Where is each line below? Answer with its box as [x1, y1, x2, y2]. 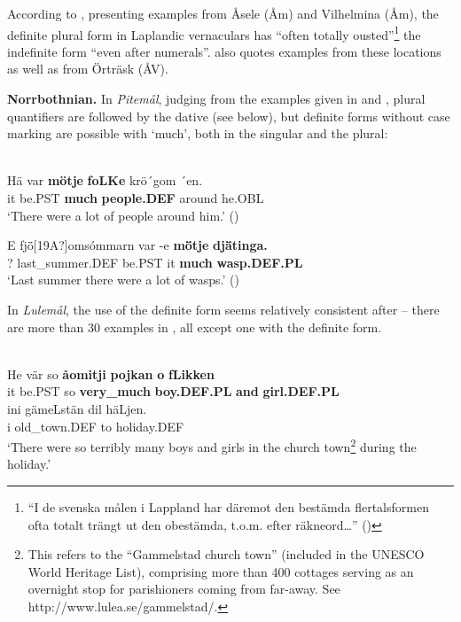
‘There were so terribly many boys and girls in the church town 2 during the [7, 435, 417, 455]
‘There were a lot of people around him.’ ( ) [7, 206, 239, 224]
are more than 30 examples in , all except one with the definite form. [7, 317, 382, 336]
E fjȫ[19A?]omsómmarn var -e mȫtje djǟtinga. [7, 236, 268, 254]
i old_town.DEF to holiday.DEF [7, 416, 184, 435]
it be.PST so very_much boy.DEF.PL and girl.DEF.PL [7, 382, 340, 400]
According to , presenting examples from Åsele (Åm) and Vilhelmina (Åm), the [7, 4, 439, 22]
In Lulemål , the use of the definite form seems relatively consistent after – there [7, 299, 440, 318]
